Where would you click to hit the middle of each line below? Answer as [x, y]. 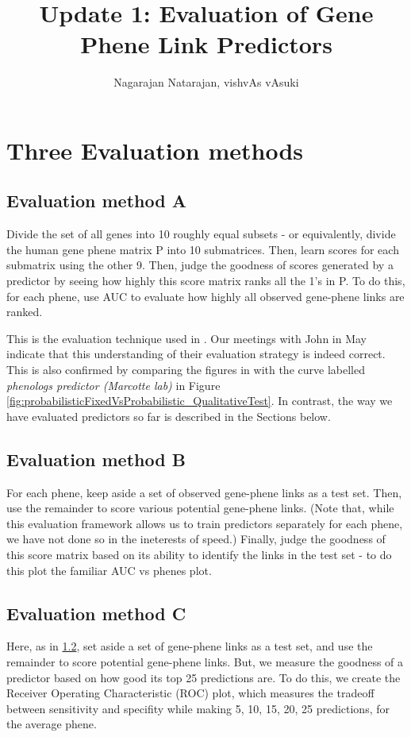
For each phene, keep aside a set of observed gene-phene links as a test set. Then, [204, 492]
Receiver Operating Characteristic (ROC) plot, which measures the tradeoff [190, 693]
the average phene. [52, 724]
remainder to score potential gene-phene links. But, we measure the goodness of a [205, 661]
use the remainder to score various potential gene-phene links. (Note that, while [200, 508]
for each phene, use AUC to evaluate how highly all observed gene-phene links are [205, 296]
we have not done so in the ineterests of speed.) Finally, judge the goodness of [196, 539]
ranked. [25, 312]
